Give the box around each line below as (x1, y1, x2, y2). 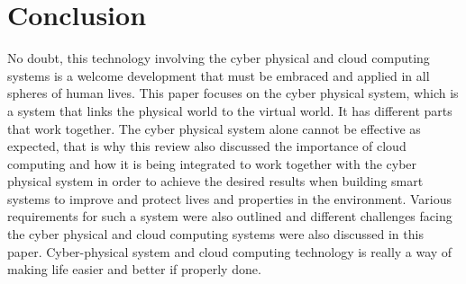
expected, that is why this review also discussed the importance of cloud (7, 137, 407, 155)
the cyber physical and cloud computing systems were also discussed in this (7, 225, 424, 244)
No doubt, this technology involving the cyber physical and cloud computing (7, 49, 430, 67)
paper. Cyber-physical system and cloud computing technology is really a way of (7, 242, 452, 261)
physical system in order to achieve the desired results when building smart (7, 172, 424, 191)
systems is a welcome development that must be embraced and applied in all (7, 66, 430, 84)
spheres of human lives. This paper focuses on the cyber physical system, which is (7, 84, 459, 102)
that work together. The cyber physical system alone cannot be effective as (7, 119, 421, 138)
